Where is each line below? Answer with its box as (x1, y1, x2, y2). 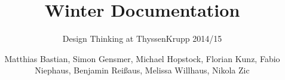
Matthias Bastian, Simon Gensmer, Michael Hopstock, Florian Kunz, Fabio (4, 52, 280, 64)
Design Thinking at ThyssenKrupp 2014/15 (62, 32, 222, 45)
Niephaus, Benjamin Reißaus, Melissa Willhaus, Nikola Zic (35, 64, 250, 76)
